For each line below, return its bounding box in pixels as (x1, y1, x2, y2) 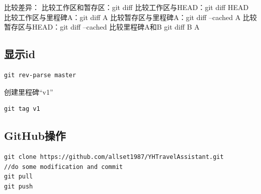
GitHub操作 (4, 128, 66, 143)
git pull (4, 173, 33, 180)
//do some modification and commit (4, 163, 123, 170)
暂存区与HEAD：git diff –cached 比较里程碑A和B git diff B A (4, 22, 200, 32)
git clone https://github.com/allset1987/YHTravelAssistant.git (4, 153, 224, 160)
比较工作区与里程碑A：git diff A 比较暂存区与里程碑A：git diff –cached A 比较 (4, 12, 257, 22)
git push (4, 182, 33, 190)
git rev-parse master (4, 71, 76, 79)
